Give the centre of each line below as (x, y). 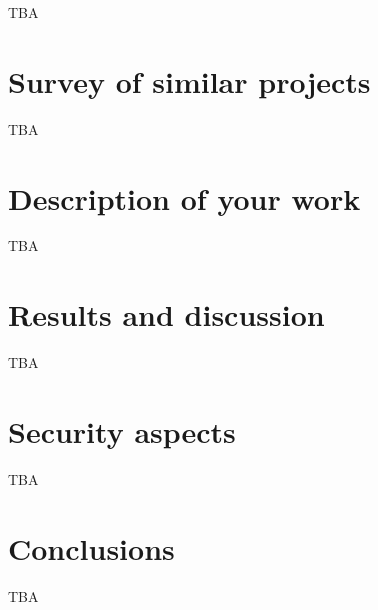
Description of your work (184, 197)
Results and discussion (166, 314)
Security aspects (122, 430)
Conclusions (91, 547)
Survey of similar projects (189, 80)
